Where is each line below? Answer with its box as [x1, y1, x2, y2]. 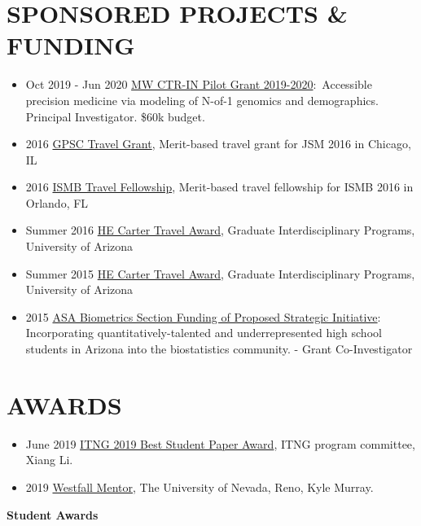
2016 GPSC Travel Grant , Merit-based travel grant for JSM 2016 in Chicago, [25, 135, 411, 152]
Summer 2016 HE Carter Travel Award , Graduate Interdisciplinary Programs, [25, 221, 415, 239]
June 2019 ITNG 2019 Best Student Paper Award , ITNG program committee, [25, 435, 415, 452]
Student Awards [7, 506, 99, 523]
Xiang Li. [25, 451, 73, 468]
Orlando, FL [25, 194, 89, 211]
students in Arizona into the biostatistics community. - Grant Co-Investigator [25, 340, 413, 357]
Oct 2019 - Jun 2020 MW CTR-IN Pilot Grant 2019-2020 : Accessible [25, 76, 372, 93]
